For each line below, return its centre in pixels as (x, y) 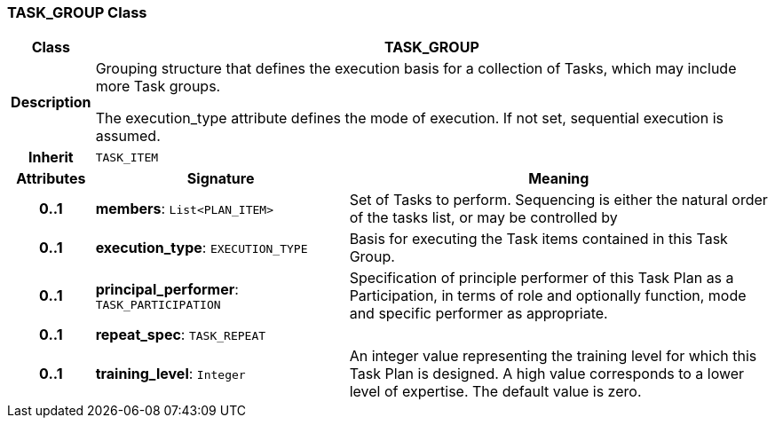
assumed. (128, 136)
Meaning (559, 179)
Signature (221, 179)
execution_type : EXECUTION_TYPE (202, 248)
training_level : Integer (170, 374)
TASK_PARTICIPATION (158, 304)
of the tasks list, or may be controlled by (483, 218)
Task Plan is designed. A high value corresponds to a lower (547, 374)
